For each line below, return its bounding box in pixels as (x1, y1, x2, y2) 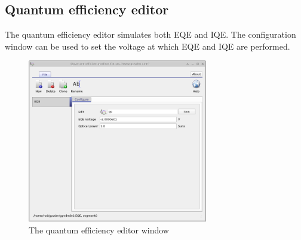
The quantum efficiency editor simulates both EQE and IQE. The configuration (5, 28, 296, 41)
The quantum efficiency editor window (29, 223, 169, 236)
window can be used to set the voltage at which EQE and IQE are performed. (5, 40, 290, 52)
